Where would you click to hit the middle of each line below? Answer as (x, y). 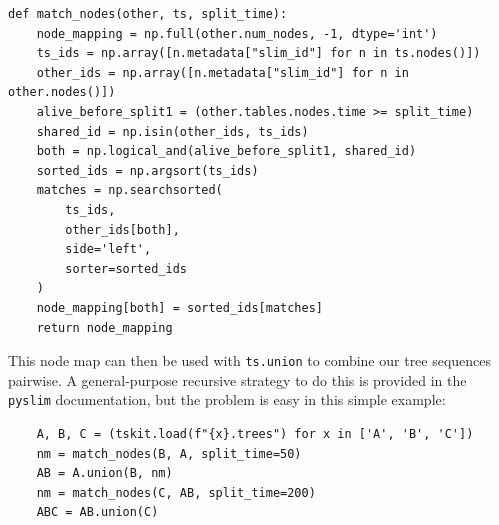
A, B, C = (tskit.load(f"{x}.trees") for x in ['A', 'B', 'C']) (255, 434)
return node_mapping (104, 327)
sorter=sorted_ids (126, 268)
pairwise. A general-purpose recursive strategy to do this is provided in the (237, 379)
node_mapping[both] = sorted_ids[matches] (179, 307)
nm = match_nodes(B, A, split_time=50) (169, 453)
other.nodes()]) (62, 92)
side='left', (108, 249)
